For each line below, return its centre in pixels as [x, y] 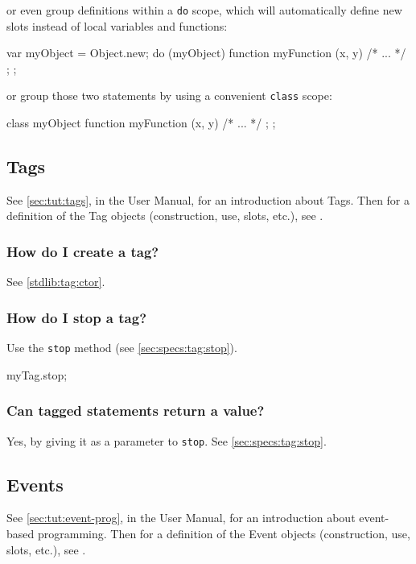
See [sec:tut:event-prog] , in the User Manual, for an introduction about [181, 518]
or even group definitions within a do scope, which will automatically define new [204, 10]
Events [35, 484]
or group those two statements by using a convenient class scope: [169, 95]
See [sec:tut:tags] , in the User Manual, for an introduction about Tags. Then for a [208, 199]
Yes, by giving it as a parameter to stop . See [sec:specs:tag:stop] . [167, 440]
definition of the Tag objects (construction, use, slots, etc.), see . [165, 216]
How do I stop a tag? [77, 317]
